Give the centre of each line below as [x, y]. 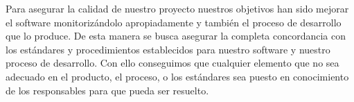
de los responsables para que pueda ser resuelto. [107, 90]
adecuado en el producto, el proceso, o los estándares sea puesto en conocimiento [177, 76]
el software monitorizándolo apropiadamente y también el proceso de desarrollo [174, 22]
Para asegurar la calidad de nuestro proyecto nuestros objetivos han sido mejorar [177, 8]
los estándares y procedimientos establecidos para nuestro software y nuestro [168, 49]
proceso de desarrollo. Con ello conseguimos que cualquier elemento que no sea [172, 63]
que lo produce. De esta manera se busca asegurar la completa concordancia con [176, 36]
